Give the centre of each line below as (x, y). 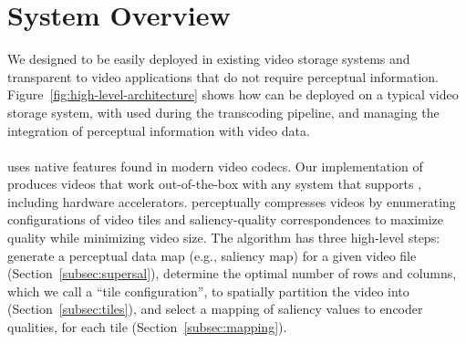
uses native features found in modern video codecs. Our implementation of (215, 166)
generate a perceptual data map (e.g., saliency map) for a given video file (212, 255)
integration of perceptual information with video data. (159, 130)
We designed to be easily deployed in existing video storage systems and (209, 59)
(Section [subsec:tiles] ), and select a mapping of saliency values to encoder (215, 309)
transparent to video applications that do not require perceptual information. (223, 76)
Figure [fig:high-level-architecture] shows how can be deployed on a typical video (233, 94)
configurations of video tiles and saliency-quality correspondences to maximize (226, 219)
